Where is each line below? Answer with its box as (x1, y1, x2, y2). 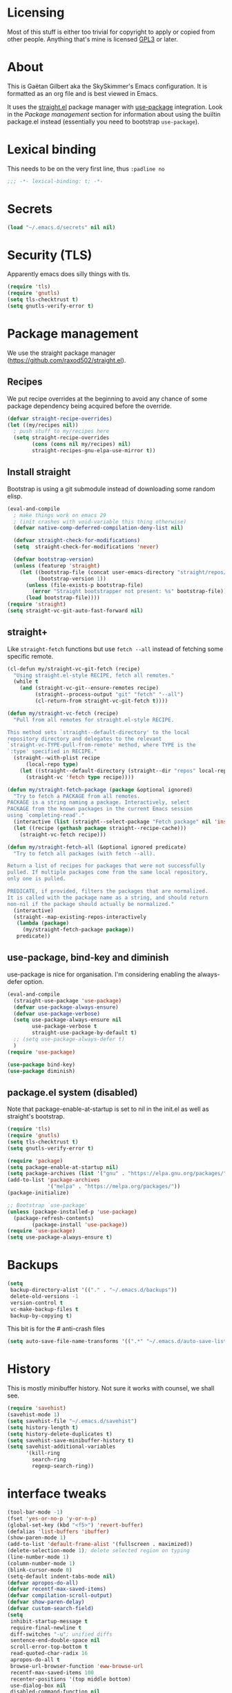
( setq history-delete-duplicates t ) (7, 1431, 113, 1438)
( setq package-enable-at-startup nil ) (7, 1163, 119, 1171)
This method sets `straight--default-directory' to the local (7, 728, 190, 736)
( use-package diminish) (7, 1067, 76, 1074)
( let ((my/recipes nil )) (7, 421, 79, 429)
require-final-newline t (10, 1624, 81, 1631)
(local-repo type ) (25, 761, 79, 768)
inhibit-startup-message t (10, 1618, 88, 1625)
